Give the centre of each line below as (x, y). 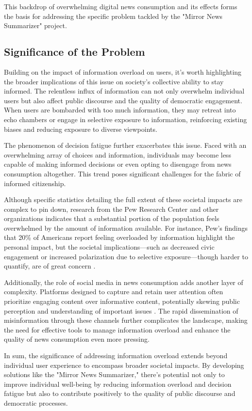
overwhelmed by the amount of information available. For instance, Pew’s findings (126, 228)
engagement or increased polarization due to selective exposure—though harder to (126, 256)
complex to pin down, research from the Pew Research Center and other (111, 209)
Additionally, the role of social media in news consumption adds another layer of (124, 282)
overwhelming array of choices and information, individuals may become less (118, 154)
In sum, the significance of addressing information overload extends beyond (116, 356)
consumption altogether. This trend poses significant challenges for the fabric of (122, 173)
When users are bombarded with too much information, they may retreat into (120, 110)
